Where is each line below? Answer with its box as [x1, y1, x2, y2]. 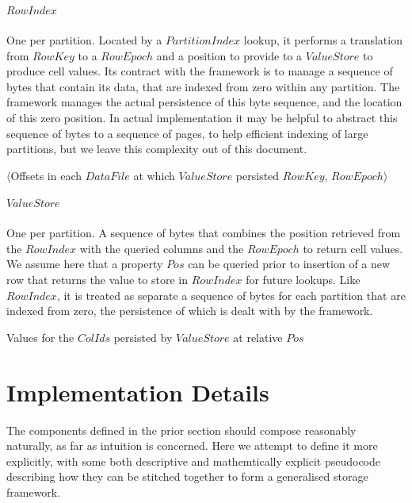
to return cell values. [303, 240, 403, 256]
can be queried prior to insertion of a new [188, 255, 391, 272]
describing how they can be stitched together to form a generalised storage [6, 468, 368, 485]
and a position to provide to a [156, 47, 303, 63]
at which [133, 167, 175, 183]
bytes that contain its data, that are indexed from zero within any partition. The [6, 78, 400, 94]
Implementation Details [6, 375, 269, 408]
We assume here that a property [6, 255, 163, 272]
